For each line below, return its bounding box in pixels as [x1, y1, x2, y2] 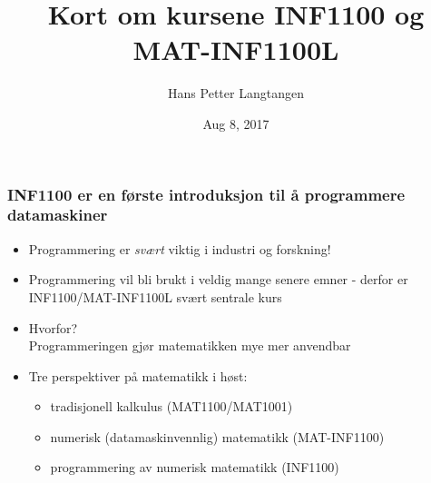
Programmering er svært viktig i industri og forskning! [28, 239, 331, 258]
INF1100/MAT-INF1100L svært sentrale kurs [28, 287, 282, 306]
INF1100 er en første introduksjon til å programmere [7, 182, 406, 205]
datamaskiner [7, 203, 108, 226]
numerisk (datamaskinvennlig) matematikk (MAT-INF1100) [50, 427, 385, 446]
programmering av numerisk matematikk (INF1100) [50, 458, 339, 477]
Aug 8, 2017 [202, 113, 269, 133]
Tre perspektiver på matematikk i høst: [28, 366, 248, 385]
